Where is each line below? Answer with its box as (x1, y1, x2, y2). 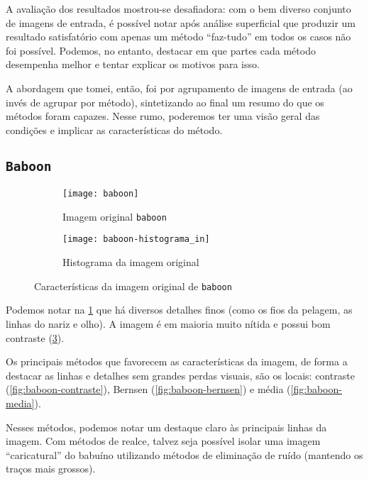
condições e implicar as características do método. (6, 122, 223, 137)
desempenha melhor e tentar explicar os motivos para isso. (6, 57, 260, 72)
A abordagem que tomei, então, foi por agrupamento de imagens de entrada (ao (6, 80, 353, 95)
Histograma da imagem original (62, 255, 199, 270)
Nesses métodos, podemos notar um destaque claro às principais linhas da (6, 419, 327, 434)
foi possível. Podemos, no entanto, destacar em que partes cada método (6, 43, 316, 57)
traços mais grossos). (6, 461, 96, 476)
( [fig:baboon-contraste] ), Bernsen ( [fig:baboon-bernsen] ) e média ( (6, 382, 291, 397)
